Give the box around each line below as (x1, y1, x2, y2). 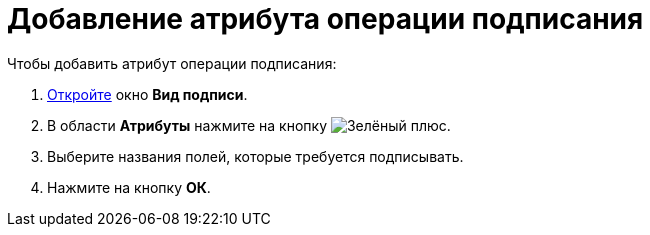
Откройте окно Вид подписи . (47, 85, 248, 103)
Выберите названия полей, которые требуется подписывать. (47, 147, 464, 165)
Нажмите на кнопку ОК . (47, 178, 211, 196)
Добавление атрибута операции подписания (7, 2, 644, 36)
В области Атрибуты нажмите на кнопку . (47, 116, 451, 134)
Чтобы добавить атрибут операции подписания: (7, 54, 337, 72)
